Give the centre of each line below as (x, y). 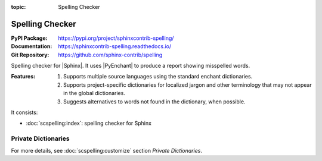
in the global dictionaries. (94, 93)
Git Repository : (30, 55)
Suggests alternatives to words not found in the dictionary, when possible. (154, 102)
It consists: (24, 112)
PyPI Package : (29, 38)
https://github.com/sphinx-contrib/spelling (110, 55)
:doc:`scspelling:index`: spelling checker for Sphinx (89, 123)
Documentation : (32, 46)
